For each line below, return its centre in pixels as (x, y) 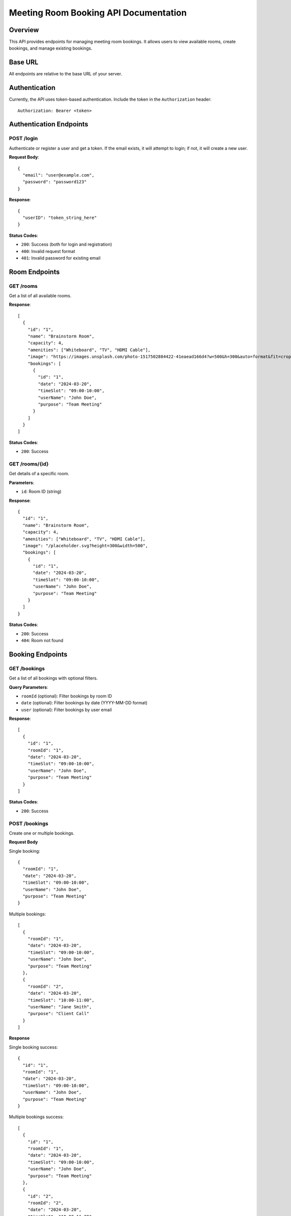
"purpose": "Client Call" (58, 1014)
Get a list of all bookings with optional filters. (53, 678)
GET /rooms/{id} (29, 464)
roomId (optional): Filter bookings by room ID (67, 696)
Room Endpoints (34, 272)
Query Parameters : (29, 687)
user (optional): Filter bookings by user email (66, 710)
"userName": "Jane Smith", (60, 1007)
